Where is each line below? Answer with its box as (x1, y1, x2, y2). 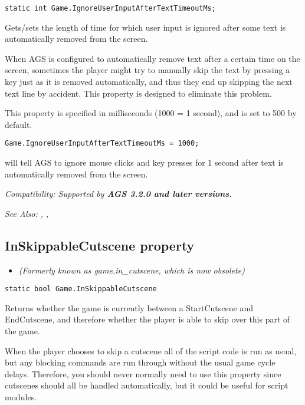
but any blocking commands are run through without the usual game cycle (5, 356, 276, 368)
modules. (5, 391, 37, 403)
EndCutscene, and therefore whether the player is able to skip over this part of (5, 313, 290, 325)
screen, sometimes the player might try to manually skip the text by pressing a (5, 64, 290, 76)
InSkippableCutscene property (5, 236, 195, 254)
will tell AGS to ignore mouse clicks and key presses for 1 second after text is (5, 156, 284, 169)
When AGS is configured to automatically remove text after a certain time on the (5, 52, 300, 64)
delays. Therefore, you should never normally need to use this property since (5, 367, 281, 380)
